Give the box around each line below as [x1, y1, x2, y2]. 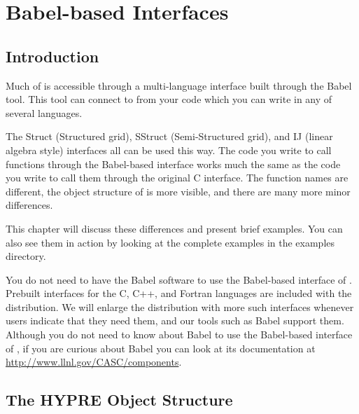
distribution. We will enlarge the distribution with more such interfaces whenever [6, 299, 354, 314]
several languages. [6, 105, 83, 120]
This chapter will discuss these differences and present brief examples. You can [6, 221, 343, 235]
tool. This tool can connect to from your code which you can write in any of [6, 92, 332, 106]
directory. [6, 249, 46, 263]
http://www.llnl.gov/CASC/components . [6, 354, 182, 369]
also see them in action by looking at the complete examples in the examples [6, 235, 335, 249]
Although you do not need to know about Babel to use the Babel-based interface [6, 327, 353, 342]
